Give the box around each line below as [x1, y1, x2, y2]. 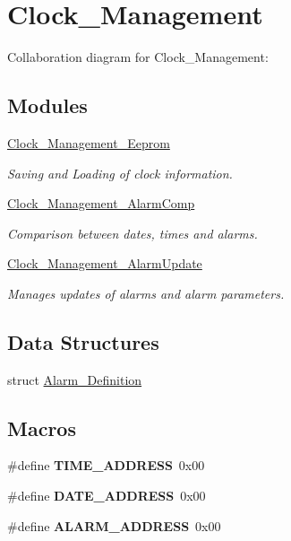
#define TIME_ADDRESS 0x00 [7, 456, 205, 475]
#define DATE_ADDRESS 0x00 [7, 486, 206, 505]
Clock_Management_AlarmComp [7, 194, 195, 213]
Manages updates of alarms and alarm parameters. [7, 284, 285, 302]
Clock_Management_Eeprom [7, 133, 170, 152]
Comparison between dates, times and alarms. [7, 223, 258, 242]
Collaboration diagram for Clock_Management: [7, 48, 269, 66]
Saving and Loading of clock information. [7, 163, 233, 182]
